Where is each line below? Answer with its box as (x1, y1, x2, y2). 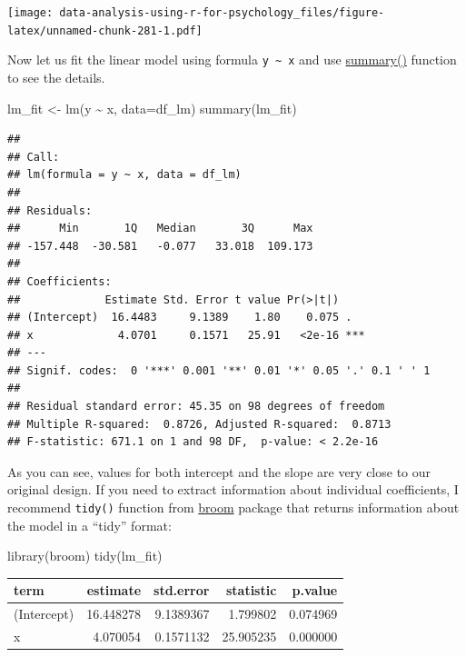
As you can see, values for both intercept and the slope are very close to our (7, 462, 431, 481)
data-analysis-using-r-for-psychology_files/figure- (59, 6, 385, 19)
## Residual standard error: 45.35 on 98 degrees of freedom (7, 400, 385, 413)
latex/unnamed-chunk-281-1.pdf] (7, 24, 203, 37)
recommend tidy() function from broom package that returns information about (7, 498, 460, 517)
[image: (7, 6, 54, 19)
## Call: (7, 150, 60, 164)
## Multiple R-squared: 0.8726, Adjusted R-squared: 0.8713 (7, 417, 392, 431)
